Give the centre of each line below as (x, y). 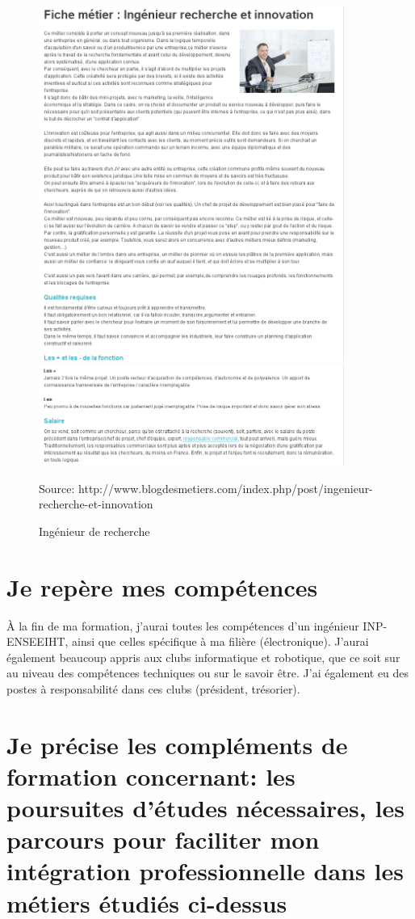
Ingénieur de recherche (94, 531)
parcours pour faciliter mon (163, 839)
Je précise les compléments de (177, 744)
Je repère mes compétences (162, 586)
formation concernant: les (151, 776)
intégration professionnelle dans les (205, 871)
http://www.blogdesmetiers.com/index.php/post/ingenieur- (226, 488)
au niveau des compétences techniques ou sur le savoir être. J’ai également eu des (208, 673)
